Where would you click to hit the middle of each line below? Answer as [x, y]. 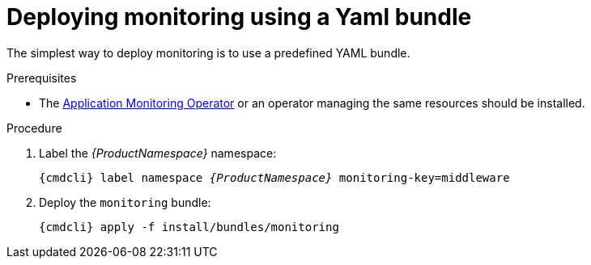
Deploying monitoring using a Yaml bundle [239, 17]
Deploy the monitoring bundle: [125, 202]
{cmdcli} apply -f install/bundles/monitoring [189, 227]
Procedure [34, 128]
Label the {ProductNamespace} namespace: [158, 153]
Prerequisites [42, 78]
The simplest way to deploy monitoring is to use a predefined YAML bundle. [208, 53]
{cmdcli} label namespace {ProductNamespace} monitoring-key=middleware [274, 177]
